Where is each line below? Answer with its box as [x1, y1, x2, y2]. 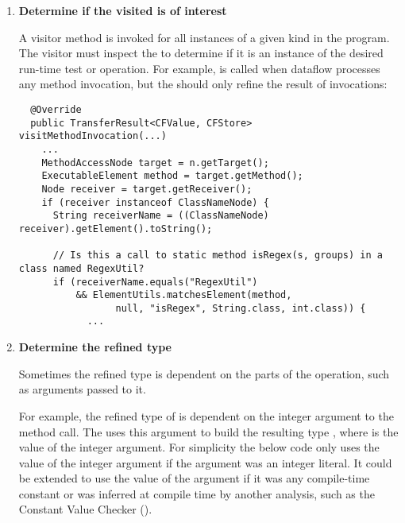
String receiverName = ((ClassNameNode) [52, 210, 269, 222]
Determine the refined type [18, 339, 172, 355]
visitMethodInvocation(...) [18, 130, 167, 142]
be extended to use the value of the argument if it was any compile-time [18, 470, 370, 486]
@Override [30, 103, 82, 115]
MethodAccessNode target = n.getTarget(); [41, 157, 269, 169]
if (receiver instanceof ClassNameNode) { [41, 196, 269, 208]
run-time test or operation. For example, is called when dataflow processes [18, 60, 380, 76]
